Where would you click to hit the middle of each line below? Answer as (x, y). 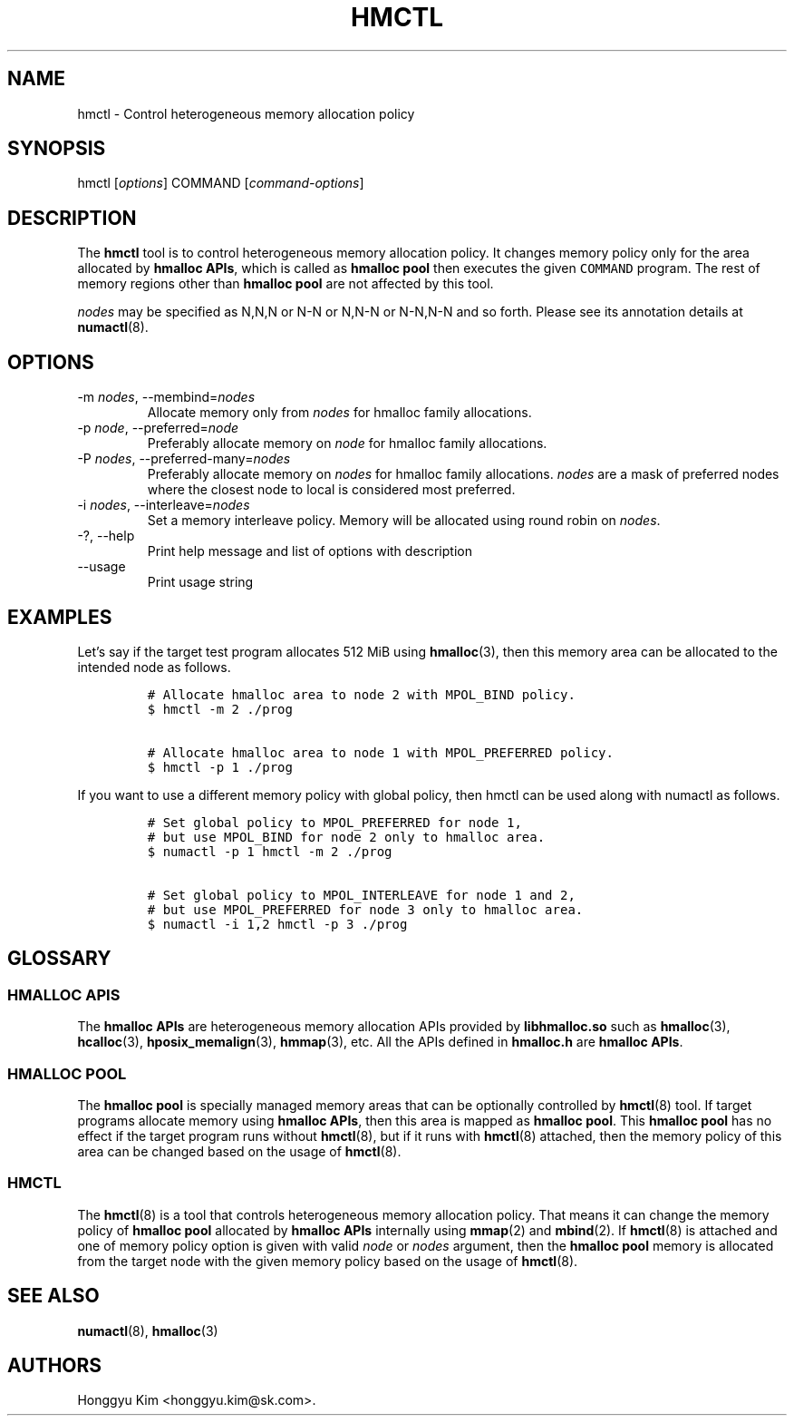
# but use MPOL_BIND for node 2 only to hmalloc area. (346, 837)
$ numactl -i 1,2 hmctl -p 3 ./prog (277, 924)
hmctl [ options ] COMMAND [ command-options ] (221, 183)
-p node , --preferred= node (158, 428)
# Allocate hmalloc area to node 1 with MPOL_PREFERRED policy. (380, 752)
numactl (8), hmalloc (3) (148, 1330)
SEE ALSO (53, 1296)
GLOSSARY (59, 959)
